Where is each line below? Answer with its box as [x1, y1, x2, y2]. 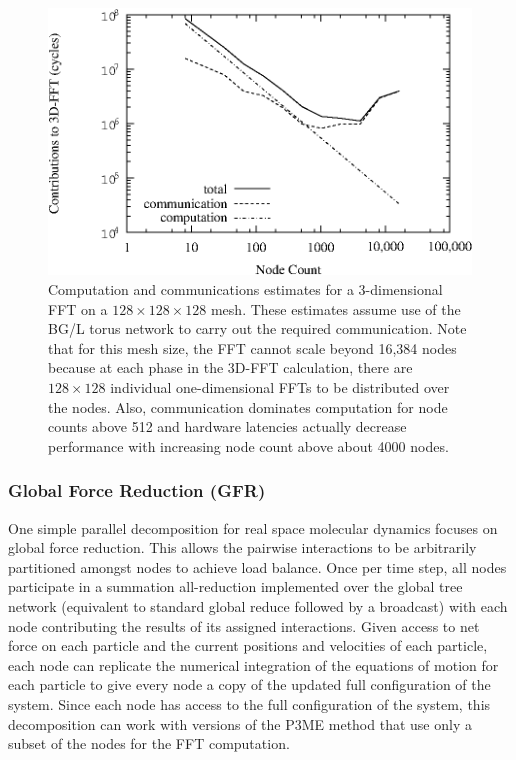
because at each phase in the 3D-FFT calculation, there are [48, 357, 413, 378]
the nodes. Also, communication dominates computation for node [48, 396, 448, 417]
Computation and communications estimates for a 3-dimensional [48, 279, 443, 300]
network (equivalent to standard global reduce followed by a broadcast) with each [8, 595, 508, 616]
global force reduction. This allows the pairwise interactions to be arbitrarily [8, 537, 477, 558]
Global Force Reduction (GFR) [8, 478, 266, 503]
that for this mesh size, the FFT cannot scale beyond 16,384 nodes [48, 337, 457, 358]
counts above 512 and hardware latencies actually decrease [48, 416, 407, 437]
